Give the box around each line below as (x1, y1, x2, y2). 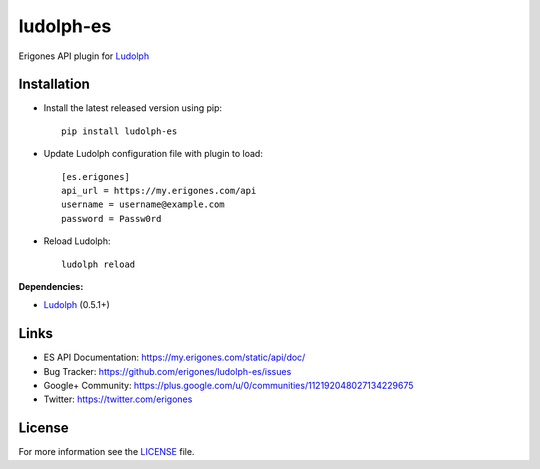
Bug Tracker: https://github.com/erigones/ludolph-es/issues (43, 365, 292, 377)
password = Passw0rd (61, 213, 162, 224)
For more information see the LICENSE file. (18, 446, 195, 458)
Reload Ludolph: (43, 235, 111, 247)
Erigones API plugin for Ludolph (18, 50, 150, 62)
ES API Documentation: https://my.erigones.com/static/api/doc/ (43, 351, 306, 364)
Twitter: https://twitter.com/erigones (43, 393, 193, 405)
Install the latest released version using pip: (43, 102, 223, 114)
